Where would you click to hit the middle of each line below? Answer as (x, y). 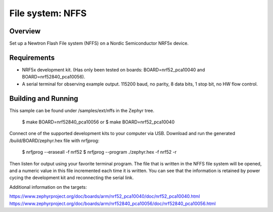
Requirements (32, 57)
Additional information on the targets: (48, 187)
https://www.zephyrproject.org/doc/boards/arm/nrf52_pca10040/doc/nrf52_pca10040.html (105, 196)
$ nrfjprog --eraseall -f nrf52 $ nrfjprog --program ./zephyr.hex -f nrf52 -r (99, 152)
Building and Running (44, 98)
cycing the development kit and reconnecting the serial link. (72, 178)
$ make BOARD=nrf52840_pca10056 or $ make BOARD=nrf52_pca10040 (98, 122)
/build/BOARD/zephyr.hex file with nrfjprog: (54, 140)
